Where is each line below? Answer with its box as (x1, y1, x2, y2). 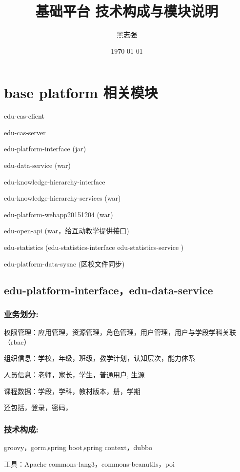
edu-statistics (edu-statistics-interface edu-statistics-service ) (4, 242, 184, 252)
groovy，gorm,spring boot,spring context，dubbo (4, 442, 153, 452)
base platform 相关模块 (4, 82, 158, 103)
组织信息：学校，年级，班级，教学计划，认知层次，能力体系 (4, 353, 195, 363)
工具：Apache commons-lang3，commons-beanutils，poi (4, 458, 175, 469)
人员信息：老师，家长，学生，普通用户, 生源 (4, 369, 145, 379)
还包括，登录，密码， (4, 402, 72, 412)
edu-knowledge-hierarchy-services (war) (4, 193, 121, 203)
